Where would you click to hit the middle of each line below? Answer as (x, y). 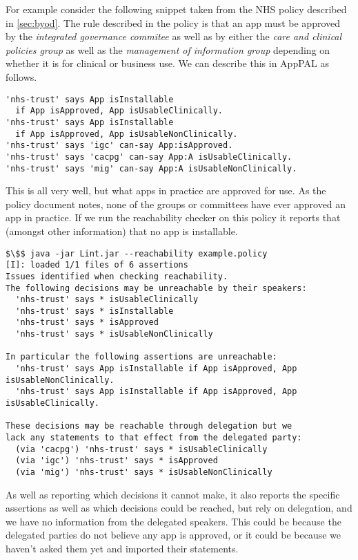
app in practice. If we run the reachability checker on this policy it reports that (173, 217)
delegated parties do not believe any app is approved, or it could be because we (173, 535)
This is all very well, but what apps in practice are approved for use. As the (166, 190)
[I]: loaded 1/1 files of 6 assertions (97, 265)
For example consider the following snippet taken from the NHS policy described (176, 9)
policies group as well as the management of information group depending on (168, 49)
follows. (21, 76)
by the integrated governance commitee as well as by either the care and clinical (174, 36)
